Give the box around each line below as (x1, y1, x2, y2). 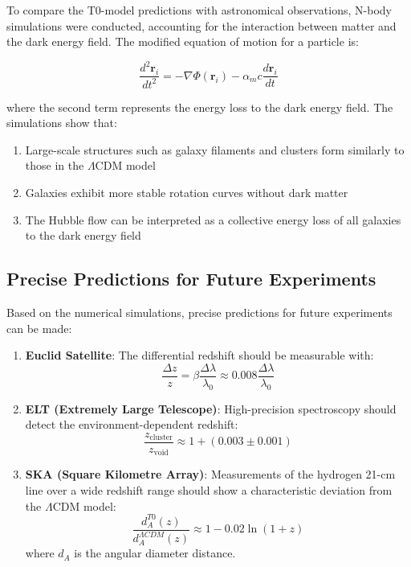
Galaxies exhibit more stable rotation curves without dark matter (25, 184, 348, 201)
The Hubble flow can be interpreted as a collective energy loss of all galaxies (25, 211, 401, 228)
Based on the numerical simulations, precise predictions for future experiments (6, 304, 393, 321)
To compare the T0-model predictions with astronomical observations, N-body (6, 2, 392, 18)
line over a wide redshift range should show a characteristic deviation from (25, 481, 393, 498)
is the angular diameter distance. (74, 544, 236, 561)
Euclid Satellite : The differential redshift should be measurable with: (25, 347, 374, 364)
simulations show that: (6, 114, 117, 131)
